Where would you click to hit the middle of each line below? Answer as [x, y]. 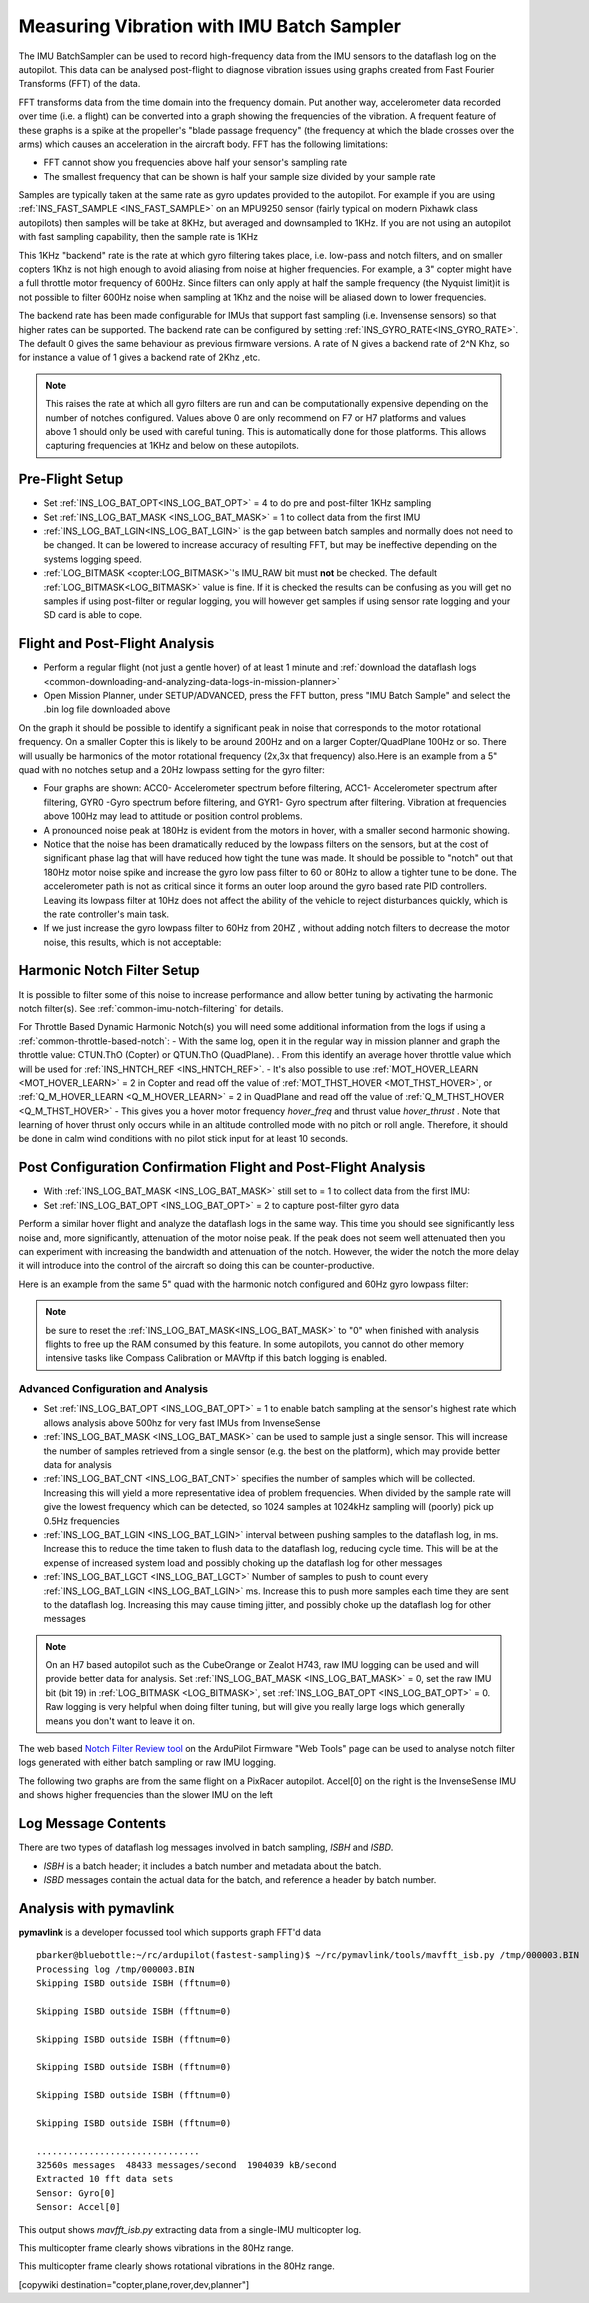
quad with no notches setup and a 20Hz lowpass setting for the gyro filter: [171, 769]
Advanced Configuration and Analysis [113, 1389]
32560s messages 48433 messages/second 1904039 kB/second [186, 2165]
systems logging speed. [92, 559]
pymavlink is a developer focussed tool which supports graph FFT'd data [170, 1932]
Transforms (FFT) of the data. [79, 84]
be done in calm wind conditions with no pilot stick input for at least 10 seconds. [183, 1139]
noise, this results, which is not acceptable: [132, 942]
